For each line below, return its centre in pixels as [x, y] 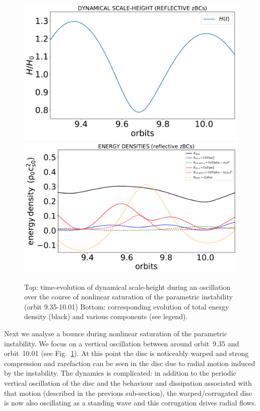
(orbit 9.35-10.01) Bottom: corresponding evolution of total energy [127, 306]
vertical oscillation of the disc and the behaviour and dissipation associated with [128, 383]
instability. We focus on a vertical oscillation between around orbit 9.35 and [122, 343]
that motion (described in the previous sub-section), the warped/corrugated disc [128, 393]
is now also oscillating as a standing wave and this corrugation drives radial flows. [130, 403]
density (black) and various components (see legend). [106, 316]
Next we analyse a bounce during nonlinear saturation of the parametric [116, 333]
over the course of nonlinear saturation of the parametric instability [128, 297]
